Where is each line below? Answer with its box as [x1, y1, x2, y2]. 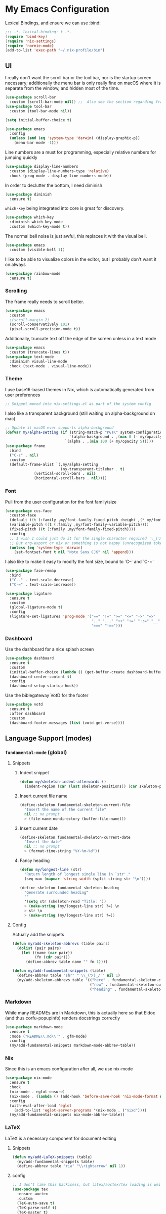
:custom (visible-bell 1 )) [9, 247, 65, 252]
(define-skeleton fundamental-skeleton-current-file [19, 803, 131, 808]
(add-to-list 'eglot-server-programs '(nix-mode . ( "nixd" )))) [14, 1108, 147, 1113]
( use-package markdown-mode [5, 1024, 63, 1029]
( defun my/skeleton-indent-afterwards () [19, 779, 106, 784]
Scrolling [5, 287, 27, 294]
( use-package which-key [5, 215, 54, 220]
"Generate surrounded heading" [24, 890, 89, 895]
